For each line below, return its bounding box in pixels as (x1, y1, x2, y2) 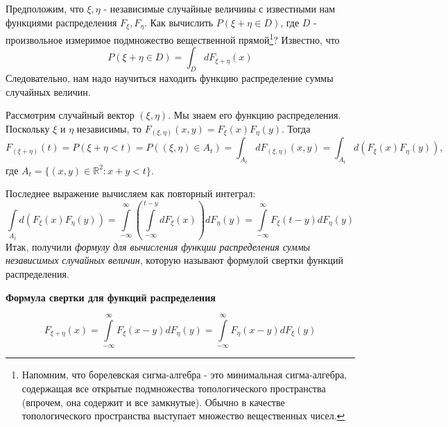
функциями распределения (6, 15, 117, 29)
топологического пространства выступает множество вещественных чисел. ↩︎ (21, 408, 345, 423)
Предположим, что (6, 1, 84, 15)
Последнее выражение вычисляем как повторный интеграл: (6, 186, 256, 201)
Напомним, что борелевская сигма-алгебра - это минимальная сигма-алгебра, (21, 367, 347, 382)
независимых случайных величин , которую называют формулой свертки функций (6, 253, 343, 267)
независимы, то (76, 121, 142, 135)
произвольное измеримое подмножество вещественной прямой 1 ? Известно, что (6, 31, 340, 47)
